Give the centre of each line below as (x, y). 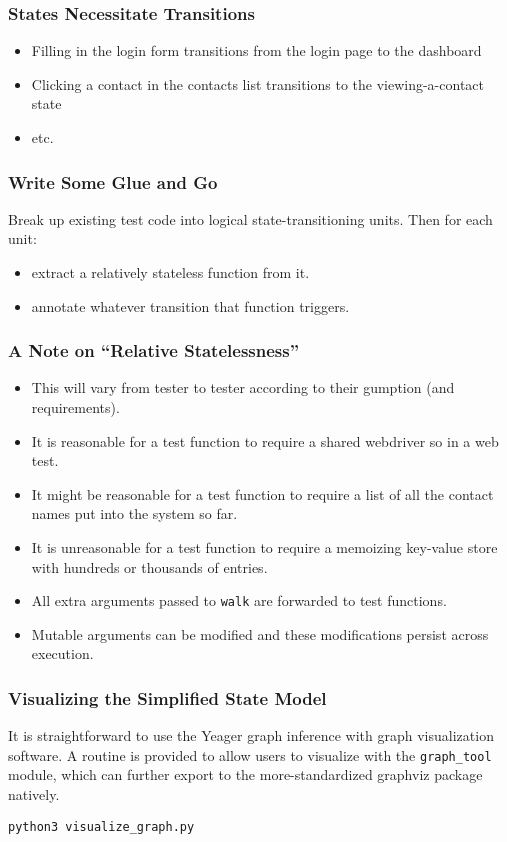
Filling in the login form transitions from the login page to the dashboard (256, 50)
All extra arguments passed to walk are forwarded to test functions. (239, 600)
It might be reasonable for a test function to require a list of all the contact (262, 493)
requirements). (75, 407)
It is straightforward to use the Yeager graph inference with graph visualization (251, 735)
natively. (34, 794)
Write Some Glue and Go (113, 181)
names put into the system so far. (134, 513)
